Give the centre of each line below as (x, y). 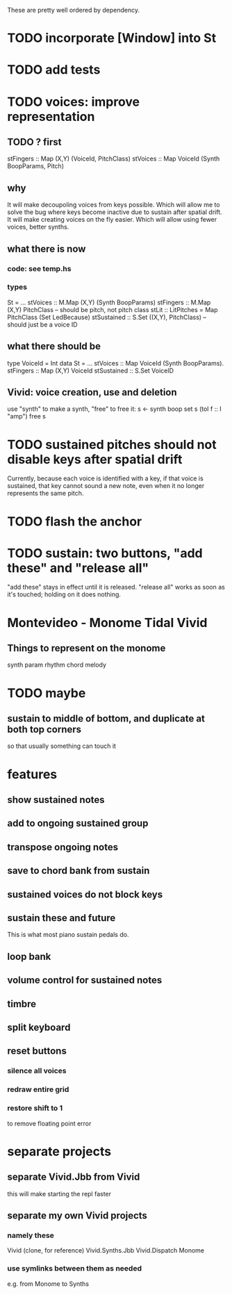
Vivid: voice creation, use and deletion (92, 392)
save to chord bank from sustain (78, 871)
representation (51, 116)
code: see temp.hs (39, 268)
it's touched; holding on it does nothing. (64, 594)
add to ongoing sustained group (78, 823)
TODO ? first (34, 142)
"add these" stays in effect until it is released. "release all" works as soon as (116, 587)
